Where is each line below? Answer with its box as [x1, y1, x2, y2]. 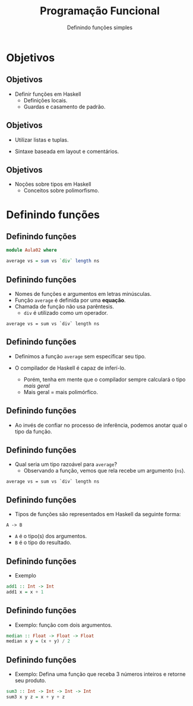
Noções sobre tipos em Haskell [14, 180, 91, 188]
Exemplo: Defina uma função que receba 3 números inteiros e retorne [14, 671, 186, 678]
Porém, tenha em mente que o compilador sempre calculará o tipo [23, 376, 186, 383]
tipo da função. [14, 427, 52, 435]
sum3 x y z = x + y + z [6, 694, 65, 700]
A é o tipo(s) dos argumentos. [14, 533, 87, 540]
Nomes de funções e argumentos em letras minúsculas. [14, 290, 152, 297]
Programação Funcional [39, 4, 160, 18]
